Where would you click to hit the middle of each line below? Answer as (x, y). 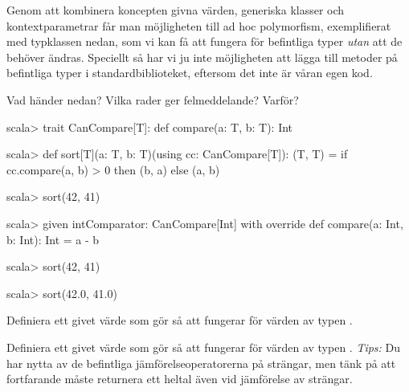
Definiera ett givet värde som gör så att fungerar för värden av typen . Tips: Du (204, 347)
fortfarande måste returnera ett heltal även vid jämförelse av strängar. (180, 379)
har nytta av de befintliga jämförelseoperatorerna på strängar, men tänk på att (201, 363)
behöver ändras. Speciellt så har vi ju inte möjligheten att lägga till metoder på (202, 57)
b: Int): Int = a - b (53, 239)
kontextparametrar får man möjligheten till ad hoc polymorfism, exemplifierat (199, 25)
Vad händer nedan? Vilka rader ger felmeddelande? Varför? (153, 99)
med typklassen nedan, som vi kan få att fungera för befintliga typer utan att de (204, 41)
